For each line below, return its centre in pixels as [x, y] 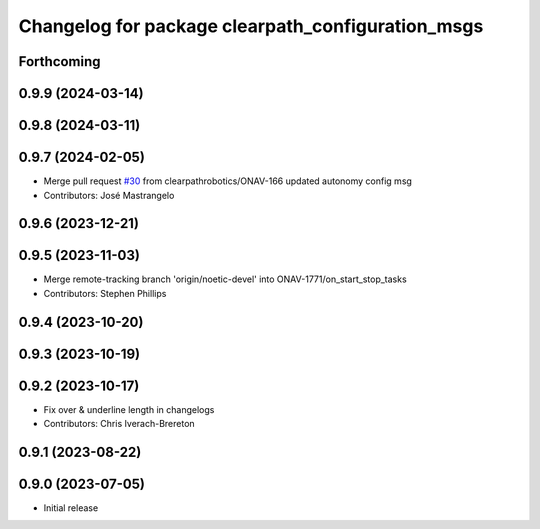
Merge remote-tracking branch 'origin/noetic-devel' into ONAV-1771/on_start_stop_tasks [225, 279]
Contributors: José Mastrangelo [109, 195]
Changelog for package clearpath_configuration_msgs [251, 26]
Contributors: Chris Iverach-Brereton [119, 424]
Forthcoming [59, 61]
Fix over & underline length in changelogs [129, 409]
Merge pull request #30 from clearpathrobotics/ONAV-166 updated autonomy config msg [227, 181]
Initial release [71, 508]
